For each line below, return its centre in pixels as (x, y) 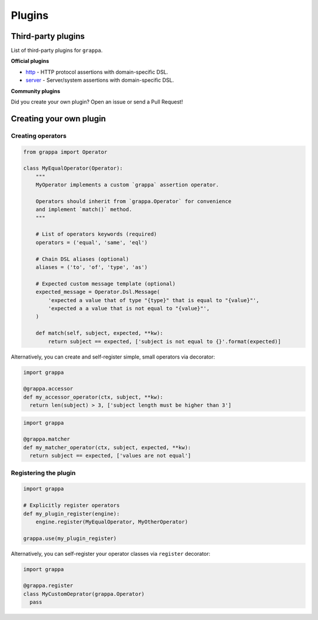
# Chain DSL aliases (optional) (82, 259)
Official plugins (30, 61)
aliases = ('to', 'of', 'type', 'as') (92, 267)
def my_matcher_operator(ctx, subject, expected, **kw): (107, 447)
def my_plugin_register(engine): (72, 513)
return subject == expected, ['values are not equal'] (110, 456)
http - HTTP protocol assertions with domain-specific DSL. (97, 72)
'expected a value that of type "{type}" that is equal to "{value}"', (154, 300)
